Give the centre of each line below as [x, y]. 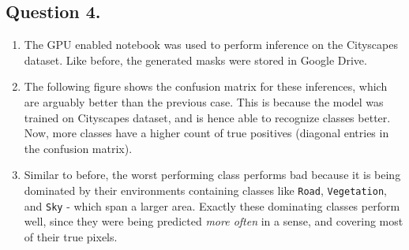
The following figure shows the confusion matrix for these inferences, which [206, 86]
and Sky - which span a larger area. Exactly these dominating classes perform [212, 205]
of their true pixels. [71, 236]
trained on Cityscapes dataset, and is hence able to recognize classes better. [207, 117]
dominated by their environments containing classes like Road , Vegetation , [205, 190]
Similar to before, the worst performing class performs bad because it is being [212, 175]
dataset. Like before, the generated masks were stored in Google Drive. [195, 60]
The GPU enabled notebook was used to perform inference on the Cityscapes [211, 45]
